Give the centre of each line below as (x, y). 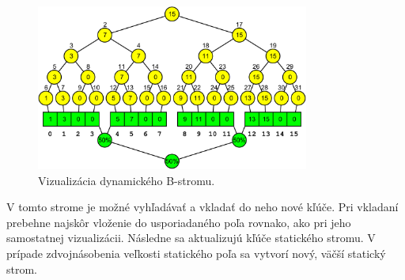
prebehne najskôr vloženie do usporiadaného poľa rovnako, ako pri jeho (179, 222)
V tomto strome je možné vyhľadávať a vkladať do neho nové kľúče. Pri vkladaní (202, 207)
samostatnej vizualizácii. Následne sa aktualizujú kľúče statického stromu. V (191, 238)
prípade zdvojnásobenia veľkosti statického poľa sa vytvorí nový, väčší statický (196, 253)
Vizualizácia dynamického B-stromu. (127, 180)
